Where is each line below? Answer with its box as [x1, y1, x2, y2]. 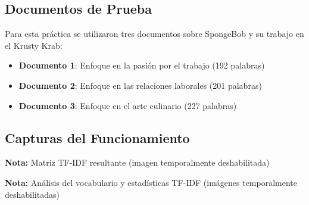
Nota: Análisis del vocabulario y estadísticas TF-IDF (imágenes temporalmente [5, 176, 298, 188]
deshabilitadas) [5, 188, 60, 200]
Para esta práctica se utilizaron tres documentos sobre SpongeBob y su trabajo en [5, 27, 304, 40]
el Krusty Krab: [5, 39, 63, 51]
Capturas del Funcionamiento [5, 128, 190, 147]
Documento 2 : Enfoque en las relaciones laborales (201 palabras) [18, 79, 262, 91]
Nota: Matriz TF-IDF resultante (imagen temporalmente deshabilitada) [5, 156, 270, 169]
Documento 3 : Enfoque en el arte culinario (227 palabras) [18, 99, 237, 111]
